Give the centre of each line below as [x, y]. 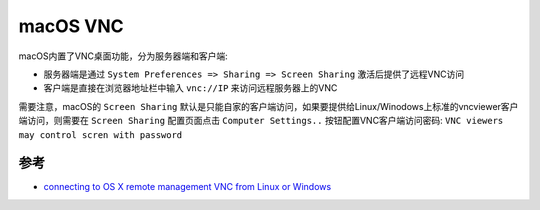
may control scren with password [100, 134]
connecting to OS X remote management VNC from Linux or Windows [187, 187]
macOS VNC [71, 26]
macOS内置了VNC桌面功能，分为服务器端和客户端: [123, 56]
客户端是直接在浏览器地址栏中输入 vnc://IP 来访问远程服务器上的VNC [190, 88]
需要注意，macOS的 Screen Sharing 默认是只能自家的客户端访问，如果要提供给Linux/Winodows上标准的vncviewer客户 [268, 106]
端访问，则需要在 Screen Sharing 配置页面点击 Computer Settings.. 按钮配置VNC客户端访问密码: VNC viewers [261, 121]
